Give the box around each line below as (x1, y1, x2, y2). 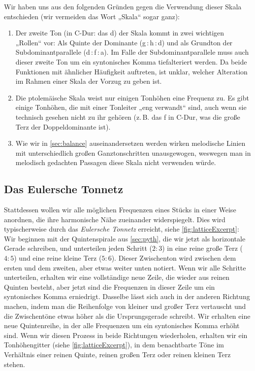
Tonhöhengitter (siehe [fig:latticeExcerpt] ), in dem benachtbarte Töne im (4, 339, 224, 350)
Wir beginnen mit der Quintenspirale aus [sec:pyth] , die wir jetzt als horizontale (4, 233, 246, 243)
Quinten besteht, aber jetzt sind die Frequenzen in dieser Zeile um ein (4, 281, 215, 292)
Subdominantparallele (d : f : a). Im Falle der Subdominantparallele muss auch (15, 47, 249, 57)
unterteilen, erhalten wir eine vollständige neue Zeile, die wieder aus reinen (4, 272, 230, 282)
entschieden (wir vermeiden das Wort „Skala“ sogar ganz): (4, 11, 180, 21)
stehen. (4, 359, 25, 369)
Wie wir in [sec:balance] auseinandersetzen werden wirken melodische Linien (15, 138, 246, 148)
